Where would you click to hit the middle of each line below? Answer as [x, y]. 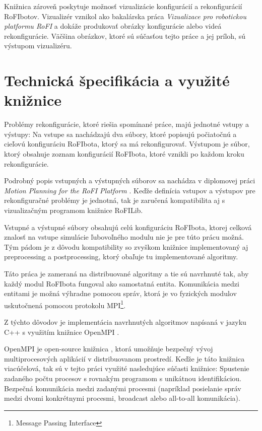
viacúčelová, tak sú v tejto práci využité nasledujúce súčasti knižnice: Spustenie [127, 368]
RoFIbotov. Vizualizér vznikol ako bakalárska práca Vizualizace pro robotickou [125, 16]
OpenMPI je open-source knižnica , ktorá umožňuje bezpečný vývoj [109, 349]
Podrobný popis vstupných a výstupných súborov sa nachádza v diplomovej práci [130, 181]
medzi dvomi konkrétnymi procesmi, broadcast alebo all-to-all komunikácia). [122, 398]
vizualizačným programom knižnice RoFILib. [74, 210]
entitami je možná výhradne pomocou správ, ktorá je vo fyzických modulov [120, 293]
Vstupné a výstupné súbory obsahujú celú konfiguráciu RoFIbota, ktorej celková [128, 227]
